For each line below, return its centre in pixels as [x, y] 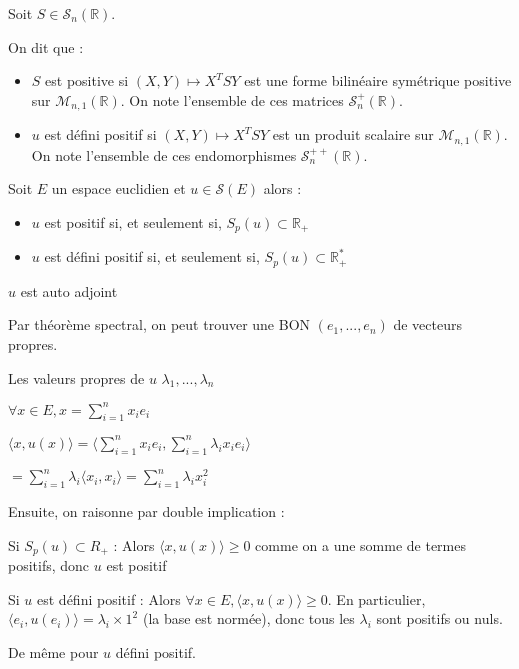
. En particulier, [376, 598]
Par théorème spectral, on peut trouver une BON [159, 324]
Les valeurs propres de [76, 377]
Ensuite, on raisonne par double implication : [146, 511]
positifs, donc [49, 565]
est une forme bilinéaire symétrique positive [378, 80]
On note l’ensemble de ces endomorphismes [164, 154]
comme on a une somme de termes [360, 544]
